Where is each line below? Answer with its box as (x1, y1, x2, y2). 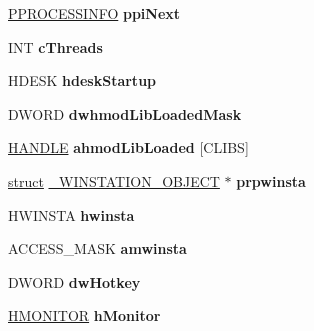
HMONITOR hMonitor (8, 305, 161, 326)
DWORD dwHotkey (8, 271, 141, 292)
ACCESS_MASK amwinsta (8, 238, 187, 259)
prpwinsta (236, 170, 306, 191)
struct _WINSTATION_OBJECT (8, 170, 220, 191)
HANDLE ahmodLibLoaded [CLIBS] (8, 137, 249, 158)
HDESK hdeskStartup (8, 70, 157, 91)
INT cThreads (8, 36, 103, 57)
